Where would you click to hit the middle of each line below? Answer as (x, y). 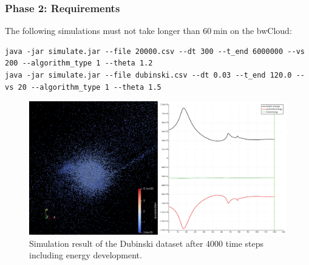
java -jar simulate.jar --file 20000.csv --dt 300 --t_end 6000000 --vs (155, 51)
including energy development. (86, 255)
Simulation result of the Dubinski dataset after (116, 243)
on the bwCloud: (261, 31)
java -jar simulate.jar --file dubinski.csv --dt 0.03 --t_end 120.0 (148, 75)
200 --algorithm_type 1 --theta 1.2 (79, 63)
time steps (245, 243)
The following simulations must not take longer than (103, 31)
